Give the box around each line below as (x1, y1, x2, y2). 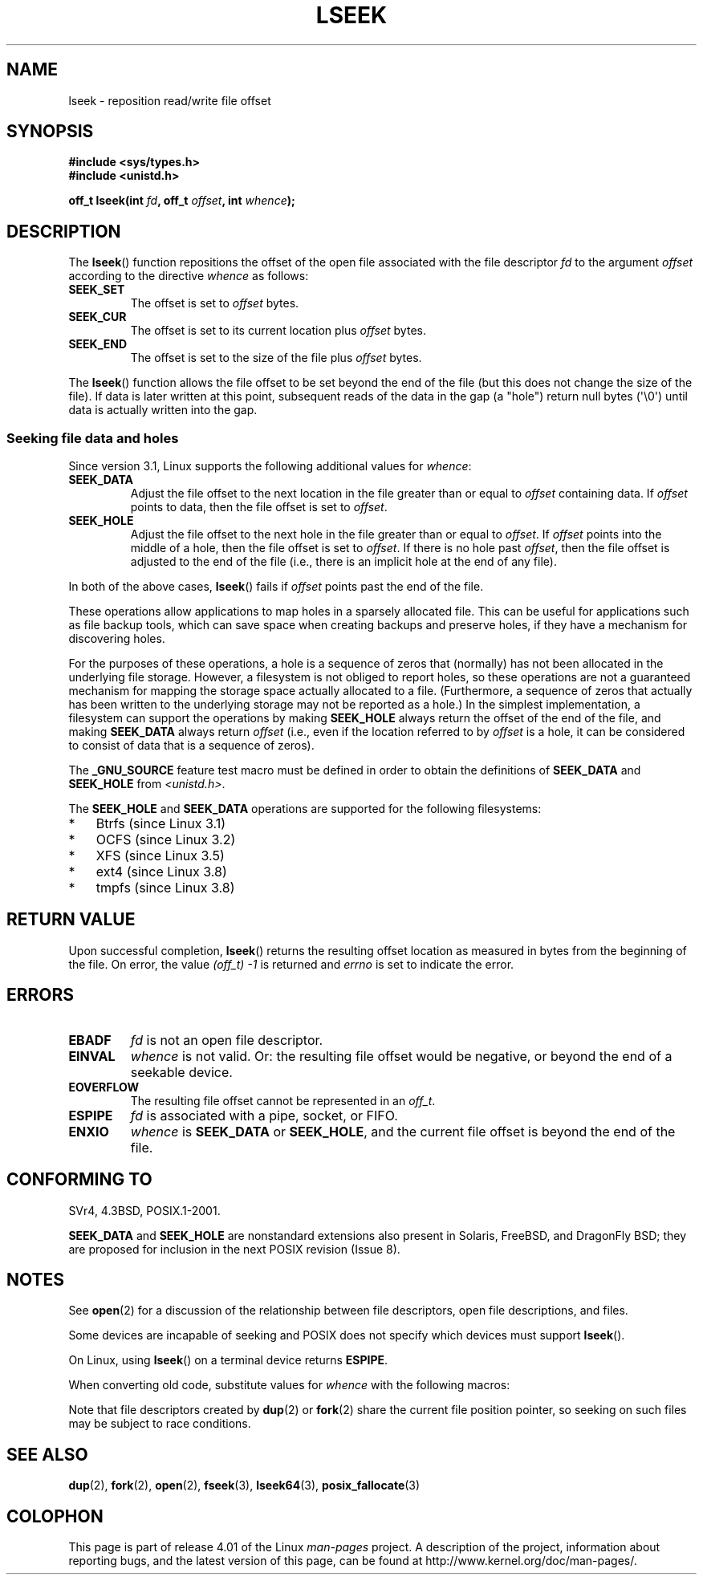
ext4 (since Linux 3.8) (95, 864, 227, 880)
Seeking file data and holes (6, 429, 179, 446)
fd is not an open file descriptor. (130, 1031, 323, 1048)
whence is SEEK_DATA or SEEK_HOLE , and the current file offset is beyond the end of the (130, 1123, 676, 1140)
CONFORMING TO (6, 1169, 152, 1190)
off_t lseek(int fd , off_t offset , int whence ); (68, 193, 295, 208)
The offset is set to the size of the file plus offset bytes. (130, 351, 422, 365)
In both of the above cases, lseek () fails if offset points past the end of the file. (68, 579, 484, 594)
